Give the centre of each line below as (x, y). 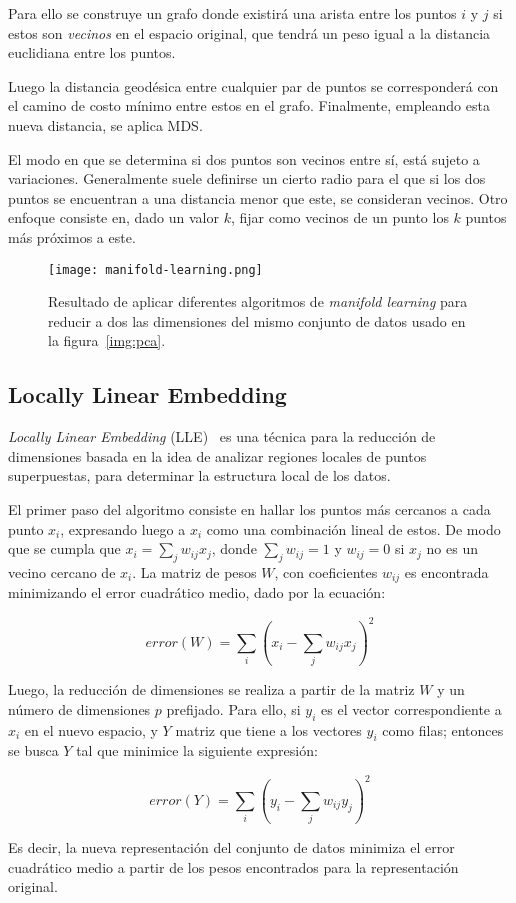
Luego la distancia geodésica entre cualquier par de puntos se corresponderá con (253, 85)
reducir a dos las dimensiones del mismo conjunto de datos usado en (257, 320)
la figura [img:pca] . (107, 340)
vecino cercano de (62, 571)
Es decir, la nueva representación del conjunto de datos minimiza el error (231, 847)
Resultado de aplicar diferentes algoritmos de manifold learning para (258, 301)
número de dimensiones (79, 708)
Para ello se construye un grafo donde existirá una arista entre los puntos (232, 13)
